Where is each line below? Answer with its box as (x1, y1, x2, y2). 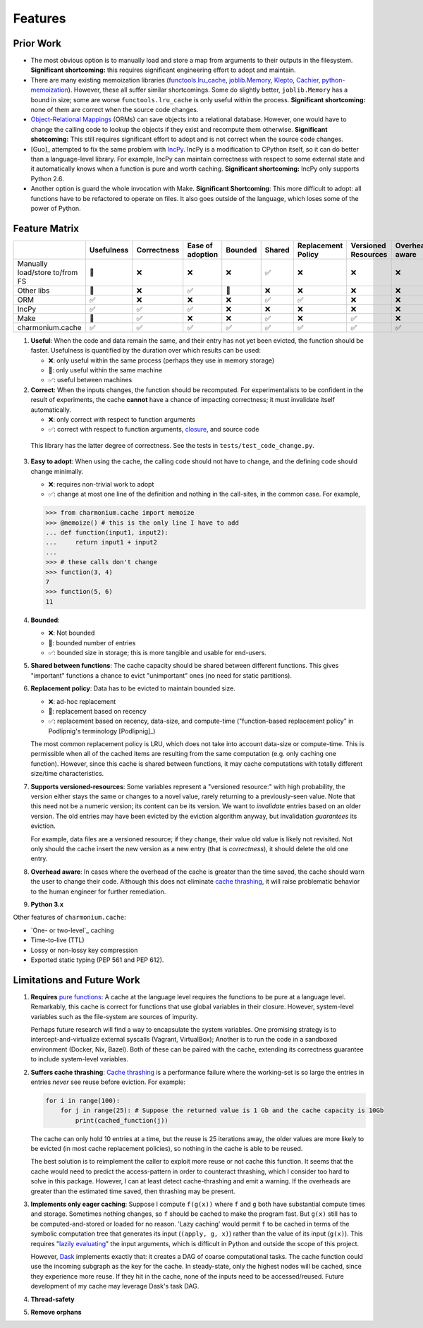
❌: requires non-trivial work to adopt (48, 480, 154, 488)
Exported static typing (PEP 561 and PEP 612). (30, 956, 164, 964)
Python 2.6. (30, 174, 64, 183)
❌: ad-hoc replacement (48, 697, 116, 705)
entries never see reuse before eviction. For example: (30, 1078, 186, 1086)
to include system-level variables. (30, 1055, 128, 1064)
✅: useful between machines (48, 376, 133, 384)
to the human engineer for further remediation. (30, 887, 166, 896)
